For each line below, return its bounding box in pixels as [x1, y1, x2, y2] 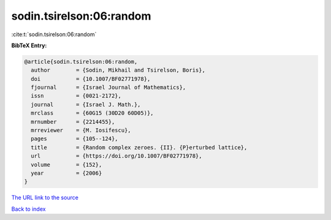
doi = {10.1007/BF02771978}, [31, 75, 151, 82]
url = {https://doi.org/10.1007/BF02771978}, [31, 153, 202, 159]
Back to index [11, 205, 46, 213]
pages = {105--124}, [31, 135, 119, 142]
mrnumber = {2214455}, [31, 118, 115, 125]
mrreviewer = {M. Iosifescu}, [31, 127, 131, 134]
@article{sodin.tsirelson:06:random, [24, 58, 138, 65]
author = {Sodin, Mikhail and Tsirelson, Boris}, [31, 67, 205, 74]
